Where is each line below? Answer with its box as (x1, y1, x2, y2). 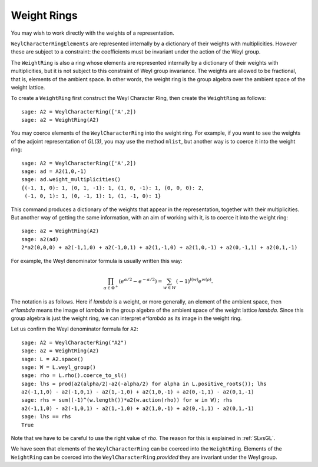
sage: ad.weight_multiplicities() (21, 176, 121, 183)
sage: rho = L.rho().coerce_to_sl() (21, 372, 127, 379)
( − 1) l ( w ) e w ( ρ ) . (175, 276, 213, 285)
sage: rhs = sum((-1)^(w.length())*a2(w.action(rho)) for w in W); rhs (21, 397, 233, 403)
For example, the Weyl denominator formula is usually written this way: (11, 257, 183, 264)
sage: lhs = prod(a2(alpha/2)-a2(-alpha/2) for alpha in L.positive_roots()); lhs (21, 380, 267, 387)
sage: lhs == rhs (21, 413, 71, 420)
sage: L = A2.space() (21, 356, 84, 362)
